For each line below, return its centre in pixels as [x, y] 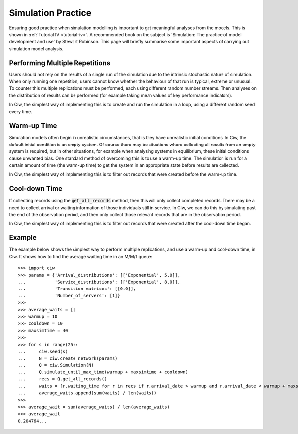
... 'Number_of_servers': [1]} [69, 296]
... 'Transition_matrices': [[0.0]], [77, 289]
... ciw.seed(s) [43, 351]
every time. [21, 111]
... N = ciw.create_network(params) [68, 358]
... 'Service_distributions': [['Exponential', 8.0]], [99, 282]
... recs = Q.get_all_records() [63, 379]
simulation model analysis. [36, 48]
